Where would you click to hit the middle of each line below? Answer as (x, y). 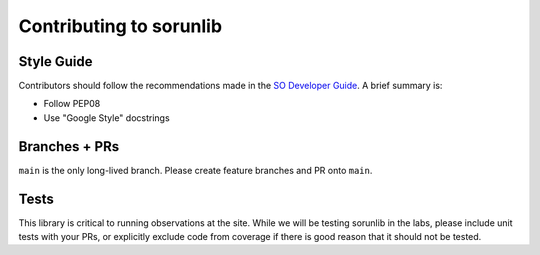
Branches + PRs (69, 146)
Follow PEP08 (72, 104)
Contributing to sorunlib (120, 26)
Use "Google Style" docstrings (106, 117)
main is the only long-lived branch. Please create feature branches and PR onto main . (195, 170)
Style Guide (56, 61)
